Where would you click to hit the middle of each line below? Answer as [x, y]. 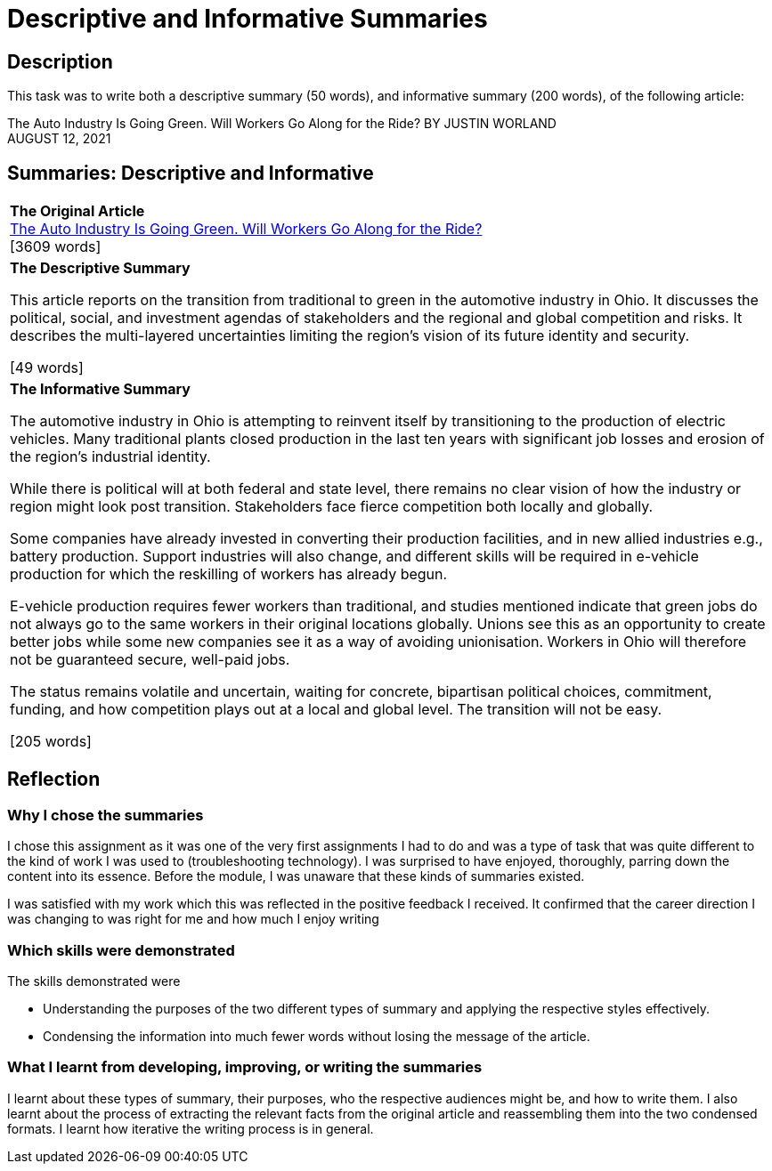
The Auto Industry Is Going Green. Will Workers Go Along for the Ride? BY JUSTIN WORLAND [282, 124]
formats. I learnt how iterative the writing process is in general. [191, 1128]
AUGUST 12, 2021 [59, 139]
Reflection [54, 779]
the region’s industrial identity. [110, 457]
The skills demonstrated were [94, 981]
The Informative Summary [100, 389]
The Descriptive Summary [100, 268]
